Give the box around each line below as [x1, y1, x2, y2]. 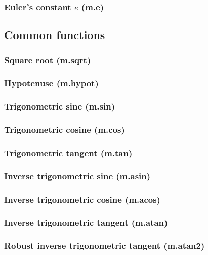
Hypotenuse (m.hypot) [4, 77, 99, 89]
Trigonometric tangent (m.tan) [4, 146, 133, 159]
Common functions [4, 27, 105, 43]
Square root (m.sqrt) [4, 53, 91, 66]
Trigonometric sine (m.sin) [4, 100, 115, 113]
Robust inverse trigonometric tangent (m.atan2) [4, 239, 205, 252]
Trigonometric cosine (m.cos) [4, 123, 125, 136]
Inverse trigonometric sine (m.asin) [4, 169, 151, 182]
